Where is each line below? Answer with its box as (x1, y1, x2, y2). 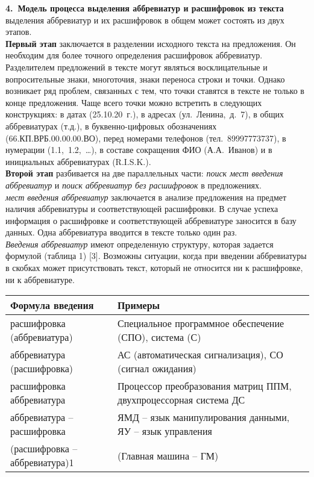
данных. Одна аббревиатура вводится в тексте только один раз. (5, 226, 237, 238)
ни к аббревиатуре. (5, 273, 75, 285)
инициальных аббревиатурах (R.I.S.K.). (5, 155, 151, 167)
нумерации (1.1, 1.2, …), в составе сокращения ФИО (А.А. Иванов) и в (5, 143, 272, 156)
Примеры (118, 298, 160, 313)
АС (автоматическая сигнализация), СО (118, 348, 283, 362)
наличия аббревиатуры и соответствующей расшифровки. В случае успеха (5, 202, 278, 215)
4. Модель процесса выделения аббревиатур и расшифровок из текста (5, 2, 284, 14)
